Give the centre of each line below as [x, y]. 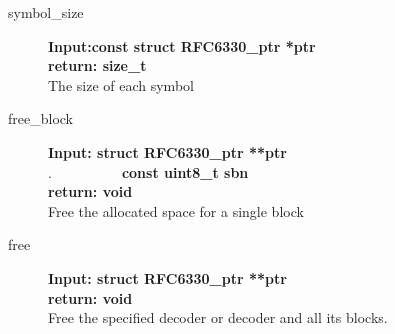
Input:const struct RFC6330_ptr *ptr [182, 45]
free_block [40, 118]
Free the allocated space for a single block [176, 210]
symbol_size [46, 12]
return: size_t [97, 65]
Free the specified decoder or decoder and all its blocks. [218, 317]
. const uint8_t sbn [148, 171]
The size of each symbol [121, 84]
